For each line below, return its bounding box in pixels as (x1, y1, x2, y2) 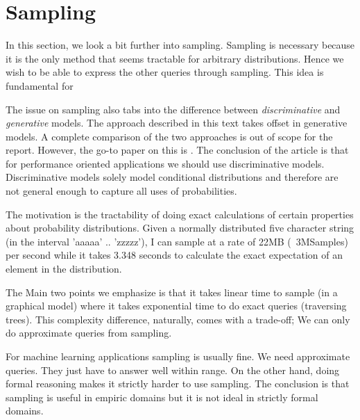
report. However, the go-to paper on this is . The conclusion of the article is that (6, 143, 349, 157)
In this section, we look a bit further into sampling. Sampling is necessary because (6, 38, 355, 52)
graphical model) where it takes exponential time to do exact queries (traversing (6, 298, 347, 313)
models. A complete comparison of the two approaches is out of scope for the (6, 129, 333, 143)
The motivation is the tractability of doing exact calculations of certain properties (6, 207, 354, 221)
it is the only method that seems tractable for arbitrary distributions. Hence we (6, 51, 344, 65)
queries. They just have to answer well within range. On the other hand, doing (6, 362, 340, 377)
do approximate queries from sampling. (6, 325, 172, 340)
